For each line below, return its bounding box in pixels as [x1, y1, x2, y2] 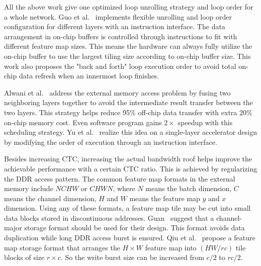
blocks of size [4, 252, 45, 262]
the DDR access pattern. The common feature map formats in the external [4, 173, 235, 184]
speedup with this [178, 117, 233, 127]
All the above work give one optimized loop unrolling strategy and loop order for [4, 2, 253, 12]
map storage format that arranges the [4, 242, 120, 252]
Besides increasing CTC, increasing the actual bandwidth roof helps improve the [4, 153, 252, 164]
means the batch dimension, [145, 183, 232, 194]
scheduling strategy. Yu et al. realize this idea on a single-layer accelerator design [4, 127, 257, 137]
